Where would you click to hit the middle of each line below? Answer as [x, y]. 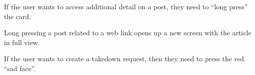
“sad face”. [20, 68]
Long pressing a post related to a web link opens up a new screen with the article [128, 33]
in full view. [22, 42]
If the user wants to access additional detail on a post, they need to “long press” [126, 6]
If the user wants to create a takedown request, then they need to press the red [124, 59]
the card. [18, 16]
